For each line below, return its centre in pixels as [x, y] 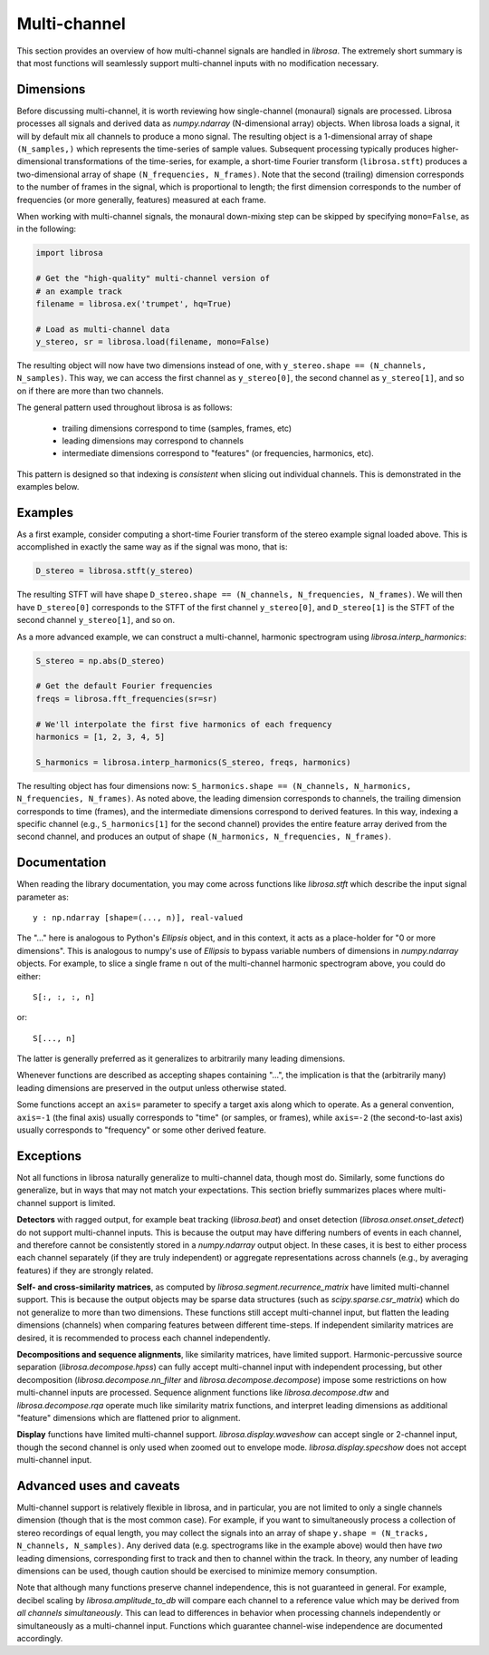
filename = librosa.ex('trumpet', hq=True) [134, 303]
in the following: [47, 229]
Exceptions [49, 1156]
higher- [445, 149]
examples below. [48, 487]
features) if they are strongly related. [85, 1270]
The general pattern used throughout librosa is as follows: [125, 407]
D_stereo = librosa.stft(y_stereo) [115, 571]
